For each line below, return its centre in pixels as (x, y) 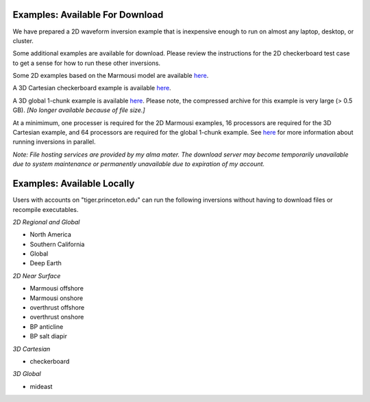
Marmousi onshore (57, 298)
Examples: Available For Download (88, 15)
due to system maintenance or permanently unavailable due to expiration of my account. (139, 164)
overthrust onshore (57, 317)
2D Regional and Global (46, 222)
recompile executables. (46, 209)
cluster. (23, 40)
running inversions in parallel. (54, 142)
